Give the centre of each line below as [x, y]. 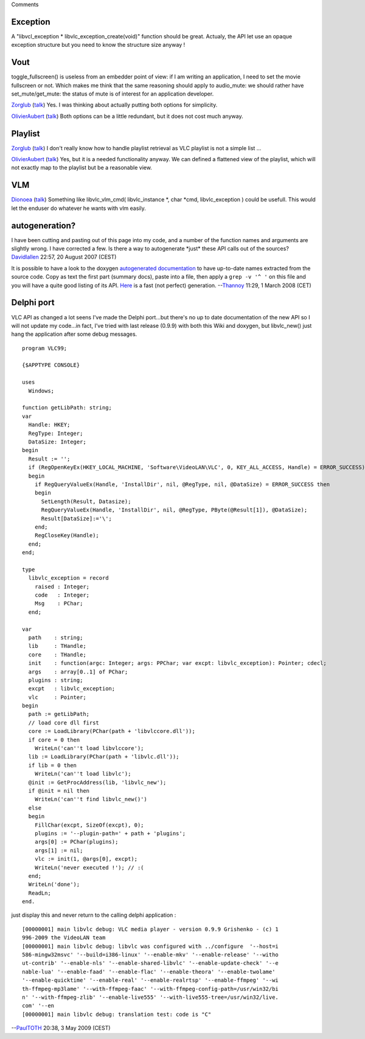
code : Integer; [62, 595]
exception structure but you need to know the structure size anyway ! [98, 45]
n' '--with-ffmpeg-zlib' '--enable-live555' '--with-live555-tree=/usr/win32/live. [151, 997]
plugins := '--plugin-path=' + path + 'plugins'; [110, 833]
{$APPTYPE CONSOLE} [51, 365]
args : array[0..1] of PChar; [78, 672]
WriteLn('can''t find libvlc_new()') [91, 799]
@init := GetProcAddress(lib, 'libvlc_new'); [97, 782]
